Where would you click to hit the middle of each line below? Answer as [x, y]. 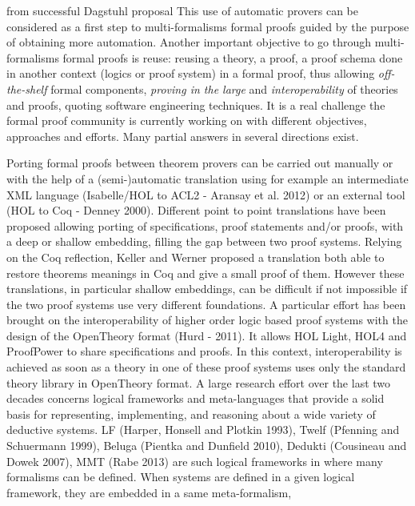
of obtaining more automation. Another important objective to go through [189, 42]
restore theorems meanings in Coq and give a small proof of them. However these [206, 273]
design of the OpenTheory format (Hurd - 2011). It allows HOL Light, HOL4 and [207, 335]
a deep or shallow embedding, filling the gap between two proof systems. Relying [204, 241]
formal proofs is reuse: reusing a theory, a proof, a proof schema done [233, 57]
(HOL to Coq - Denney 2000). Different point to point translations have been [196, 210]
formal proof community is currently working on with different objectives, [187, 120]
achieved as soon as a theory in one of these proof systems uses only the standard [206, 367]
